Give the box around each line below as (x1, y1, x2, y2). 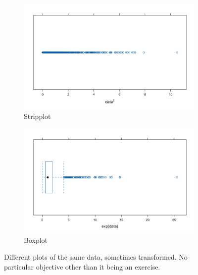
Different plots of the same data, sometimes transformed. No (4, 252, 188, 262)
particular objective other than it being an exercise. (4, 261, 160, 272)
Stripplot (24, 110, 51, 121)
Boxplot (24, 235, 48, 245)
